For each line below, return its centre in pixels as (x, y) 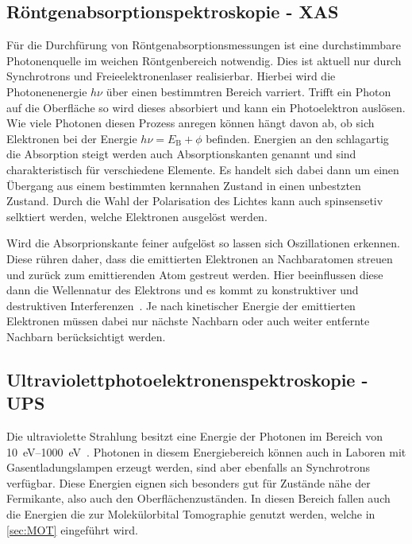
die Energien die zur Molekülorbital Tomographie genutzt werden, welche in (191, 514)
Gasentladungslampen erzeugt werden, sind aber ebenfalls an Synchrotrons (189, 467)
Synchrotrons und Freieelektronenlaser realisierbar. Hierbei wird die (171, 76)
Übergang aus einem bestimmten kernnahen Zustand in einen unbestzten (184, 185)
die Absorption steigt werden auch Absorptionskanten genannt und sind (181, 154)
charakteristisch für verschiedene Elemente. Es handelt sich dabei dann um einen (203, 169)
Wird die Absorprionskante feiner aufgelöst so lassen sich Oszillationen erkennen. (203, 243)
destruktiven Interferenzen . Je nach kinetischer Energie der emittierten (181, 305)
